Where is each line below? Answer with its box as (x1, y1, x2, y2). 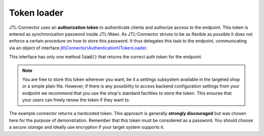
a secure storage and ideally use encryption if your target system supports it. (9, 124, 165, 130)
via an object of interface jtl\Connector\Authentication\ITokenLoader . (9, 45, 148, 51)
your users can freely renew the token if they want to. (22, 97, 131, 103)
